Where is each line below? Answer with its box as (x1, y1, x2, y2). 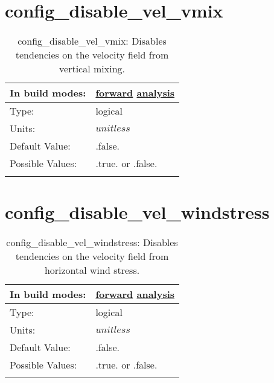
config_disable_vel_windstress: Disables (6, 235, 178, 250)
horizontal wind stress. (44, 263, 140, 277)
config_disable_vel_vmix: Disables (18, 34, 167, 48)
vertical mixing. (59, 62, 125, 76)
